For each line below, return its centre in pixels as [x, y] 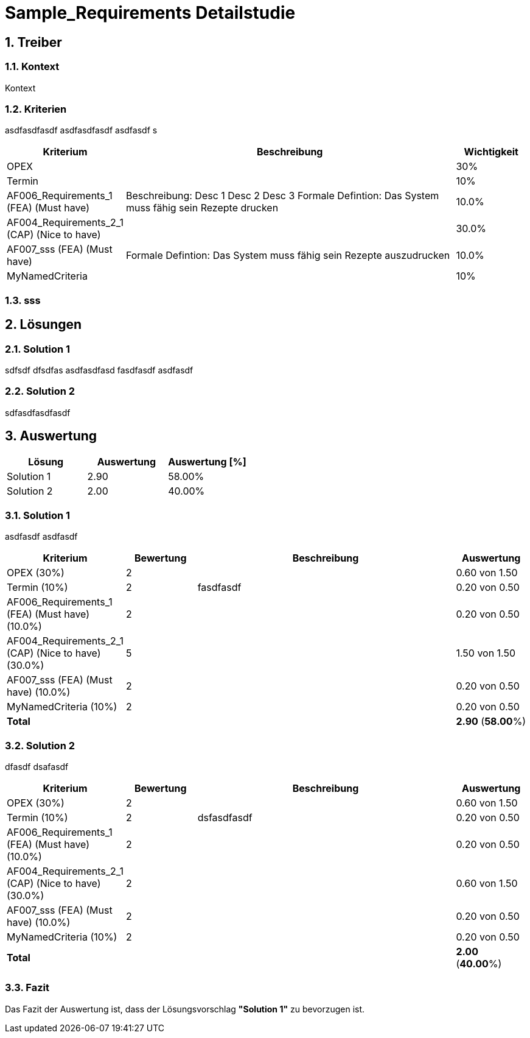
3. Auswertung [51, 436]
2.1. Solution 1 [38, 349]
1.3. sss [23, 300]
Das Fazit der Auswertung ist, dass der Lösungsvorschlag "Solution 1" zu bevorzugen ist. [185, 1009]
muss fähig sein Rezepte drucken [202, 208]
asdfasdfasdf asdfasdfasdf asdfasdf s [81, 130]
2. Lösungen [44, 325]
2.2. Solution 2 [40, 391]
